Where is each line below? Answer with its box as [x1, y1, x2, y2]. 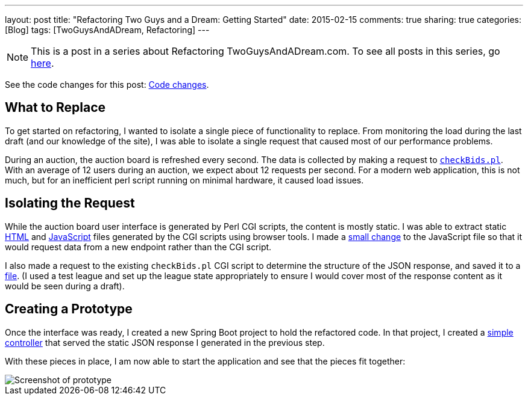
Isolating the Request [5, 195, 135, 211]
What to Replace [5, 100, 106, 115]
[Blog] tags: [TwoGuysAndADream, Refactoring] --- [5, 25, 210, 35]
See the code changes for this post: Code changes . [5, 79, 209, 90]
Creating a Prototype [5, 301, 133, 317]
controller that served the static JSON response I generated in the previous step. [5, 337, 325, 348]
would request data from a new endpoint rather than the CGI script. [5, 241, 272, 252]
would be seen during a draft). [5, 280, 125, 291]
